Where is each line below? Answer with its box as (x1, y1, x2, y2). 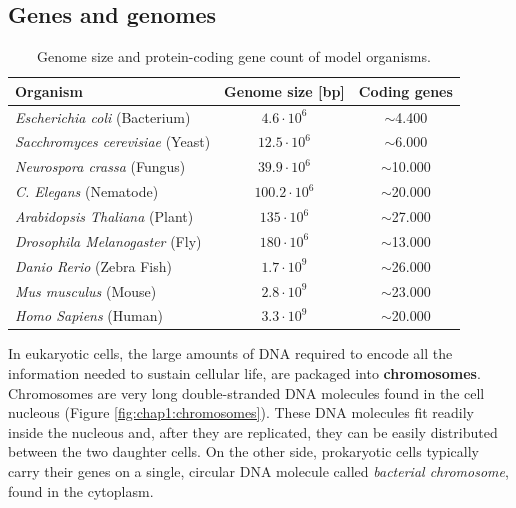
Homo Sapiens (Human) (15, 305, 163, 326)
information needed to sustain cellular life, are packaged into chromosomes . (8, 363, 481, 384)
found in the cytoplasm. (8, 480, 154, 501)
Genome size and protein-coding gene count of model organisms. (36, 46, 431, 67)
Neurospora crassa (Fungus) (15, 156, 186, 177)
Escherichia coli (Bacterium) (15, 106, 191, 127)
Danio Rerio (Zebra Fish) (15, 255, 172, 276)
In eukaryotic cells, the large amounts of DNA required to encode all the (8, 343, 453, 364)
